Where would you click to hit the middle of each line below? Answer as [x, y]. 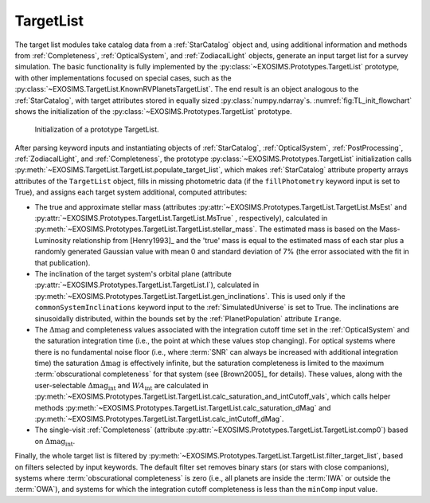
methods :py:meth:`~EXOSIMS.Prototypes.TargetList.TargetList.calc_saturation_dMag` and [183, 407]
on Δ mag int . [55, 442]
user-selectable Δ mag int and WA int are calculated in [121, 386]
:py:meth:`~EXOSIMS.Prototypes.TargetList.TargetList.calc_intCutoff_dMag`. [159, 419]
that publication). [63, 262]
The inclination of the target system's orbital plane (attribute [133, 273]
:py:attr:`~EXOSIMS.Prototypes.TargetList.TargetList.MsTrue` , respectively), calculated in [181, 218]
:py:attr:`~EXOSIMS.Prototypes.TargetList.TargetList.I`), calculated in [147, 285]
